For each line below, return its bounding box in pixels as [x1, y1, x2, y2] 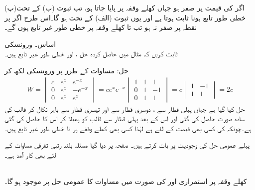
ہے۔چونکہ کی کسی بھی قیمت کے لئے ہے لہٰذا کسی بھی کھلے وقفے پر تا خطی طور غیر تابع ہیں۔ [4, 123, 251, 133]
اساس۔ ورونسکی [4, 38, 56, 49]
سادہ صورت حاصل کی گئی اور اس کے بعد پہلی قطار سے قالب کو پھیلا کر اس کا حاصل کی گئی [4, 113, 245, 124]
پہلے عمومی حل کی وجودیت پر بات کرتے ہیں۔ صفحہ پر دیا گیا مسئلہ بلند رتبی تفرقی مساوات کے [4, 140, 250, 150]
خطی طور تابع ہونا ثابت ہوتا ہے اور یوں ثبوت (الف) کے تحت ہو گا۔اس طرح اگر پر [4, 12, 246, 22]
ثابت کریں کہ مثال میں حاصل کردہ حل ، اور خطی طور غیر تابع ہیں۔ [4, 48, 178, 59]
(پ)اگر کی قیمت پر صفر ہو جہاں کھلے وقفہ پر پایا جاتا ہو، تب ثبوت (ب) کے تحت [4, 2, 245, 12]
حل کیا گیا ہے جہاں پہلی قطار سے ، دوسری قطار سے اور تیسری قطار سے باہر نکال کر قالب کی [4, 103, 245, 114]
